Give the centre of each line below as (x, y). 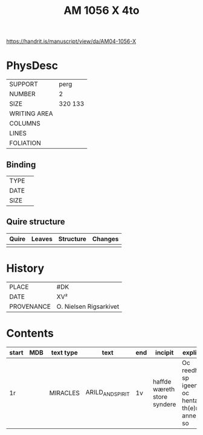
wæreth (164, 389)
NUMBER (22, 94)
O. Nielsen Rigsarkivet (88, 306)
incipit (164, 352)
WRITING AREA (31, 114)
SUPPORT (24, 84)
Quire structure (36, 222)
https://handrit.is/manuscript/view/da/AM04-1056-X (71, 41)
